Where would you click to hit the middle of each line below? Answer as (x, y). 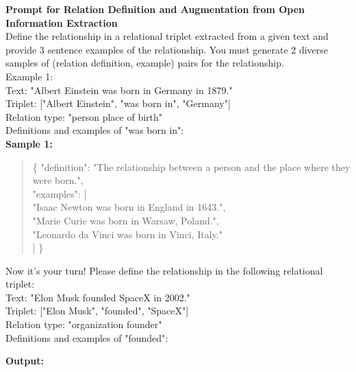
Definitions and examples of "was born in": (95, 130)
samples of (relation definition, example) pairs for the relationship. (145, 63)
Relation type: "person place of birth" (84, 116)
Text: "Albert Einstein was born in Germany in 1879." (119, 90)
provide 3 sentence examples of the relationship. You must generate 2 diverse (167, 49)
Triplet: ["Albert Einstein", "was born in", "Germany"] (118, 103)
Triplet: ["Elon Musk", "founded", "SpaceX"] (97, 311)
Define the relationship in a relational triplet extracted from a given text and (167, 36)
